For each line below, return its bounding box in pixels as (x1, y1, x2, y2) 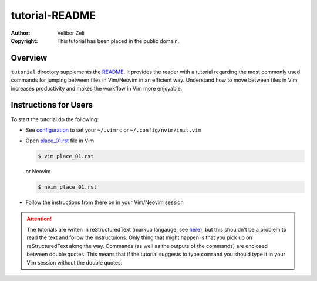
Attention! (26, 215, 52, 222)
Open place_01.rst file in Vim (25, 137, 95, 144)
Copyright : (11, 37, 38, 44)
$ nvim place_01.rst (38, 184, 97, 190)
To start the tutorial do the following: (11, 115, 99, 123)
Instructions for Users (11, 100, 93, 110)
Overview (11, 53, 48, 63)
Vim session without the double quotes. (26, 259, 123, 266)
